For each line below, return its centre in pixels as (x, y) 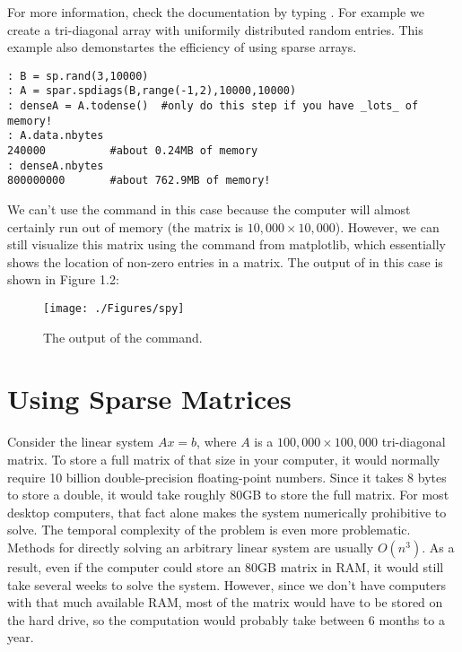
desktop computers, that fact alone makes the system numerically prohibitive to (227, 512)
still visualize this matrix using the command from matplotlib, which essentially (227, 244)
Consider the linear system (81, 442)
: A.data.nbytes (56, 136)
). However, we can (387, 226)
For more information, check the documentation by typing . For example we (216, 12)
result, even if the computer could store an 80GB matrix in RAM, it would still (226, 566)
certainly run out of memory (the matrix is (126, 226)
